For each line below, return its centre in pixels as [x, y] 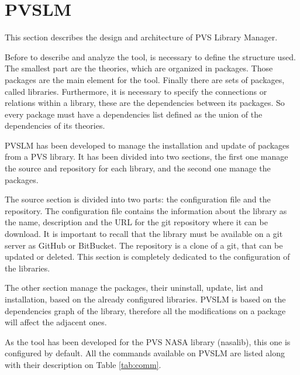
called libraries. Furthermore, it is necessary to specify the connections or [136, 91]
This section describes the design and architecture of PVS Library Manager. [141, 37]
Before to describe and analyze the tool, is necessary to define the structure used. [150, 56]
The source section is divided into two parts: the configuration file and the [138, 199]
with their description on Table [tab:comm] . [83, 364]
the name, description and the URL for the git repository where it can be [136, 222]
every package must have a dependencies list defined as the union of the [134, 114]
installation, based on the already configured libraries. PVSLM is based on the [145, 299]
